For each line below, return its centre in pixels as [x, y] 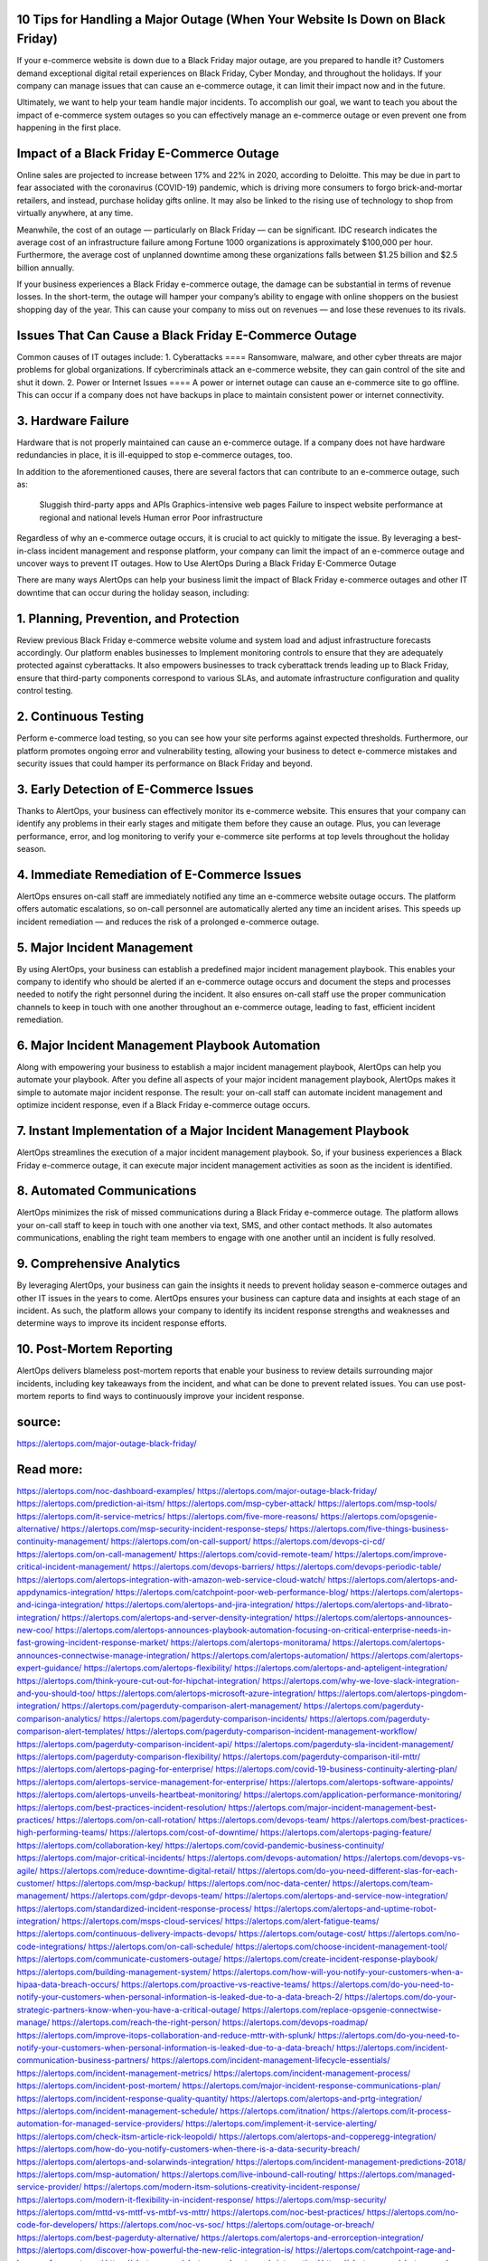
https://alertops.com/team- [383, 1883]
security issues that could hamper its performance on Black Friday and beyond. [165, 763]
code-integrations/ [52, 1946]
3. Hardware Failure [73, 421]
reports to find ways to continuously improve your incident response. [176, 1395]
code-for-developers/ [57, 2225]
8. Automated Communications [107, 1191]
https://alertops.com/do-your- [400, 1997]
